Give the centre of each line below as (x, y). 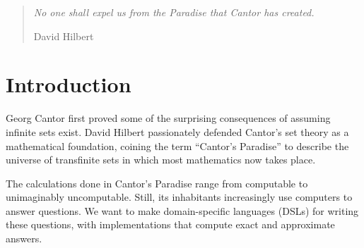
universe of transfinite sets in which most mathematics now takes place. (161, 160)
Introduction (69, 84)
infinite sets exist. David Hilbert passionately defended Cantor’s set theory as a (177, 131)
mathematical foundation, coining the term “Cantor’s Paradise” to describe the (177, 145)
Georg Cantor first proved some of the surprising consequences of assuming (168, 118)
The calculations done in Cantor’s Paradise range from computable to (157, 183)
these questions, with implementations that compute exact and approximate (170, 224)
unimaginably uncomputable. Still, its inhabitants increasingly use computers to (179, 197)
